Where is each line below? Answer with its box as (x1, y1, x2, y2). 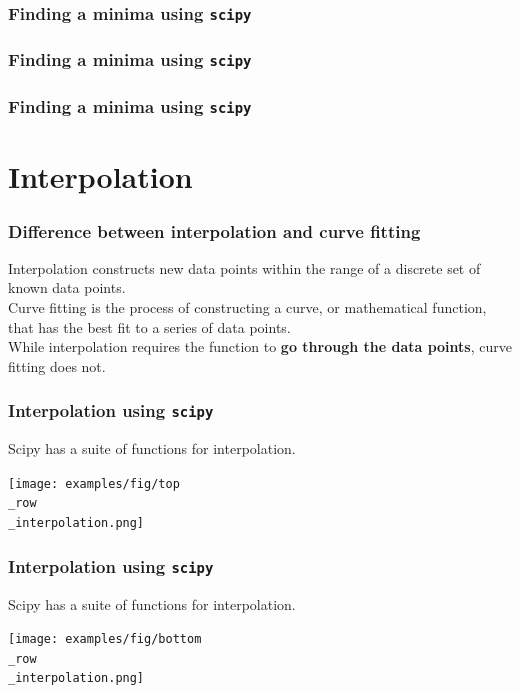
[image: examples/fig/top (8, 476, 180, 491)
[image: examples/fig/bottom (8, 632, 202, 647)
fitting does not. (8, 355, 106, 376)
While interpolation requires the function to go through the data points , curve (8, 336, 512, 357)
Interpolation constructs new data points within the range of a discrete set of (8, 257, 481, 278)
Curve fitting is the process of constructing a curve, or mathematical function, (8, 297, 487, 317)
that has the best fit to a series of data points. (8, 316, 291, 337)
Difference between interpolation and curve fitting (8, 218, 421, 243)
